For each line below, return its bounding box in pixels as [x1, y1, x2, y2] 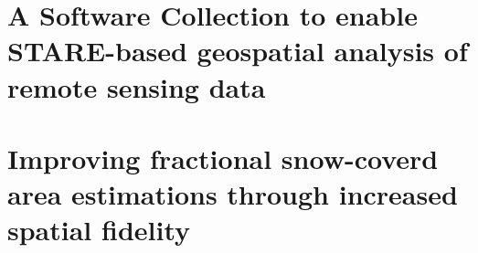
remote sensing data [7, 68, 266, 105]
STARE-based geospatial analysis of [7, 32, 468, 69]
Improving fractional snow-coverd [7, 139, 439, 176]
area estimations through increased [7, 175, 458, 213]
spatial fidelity [7, 211, 191, 248]
